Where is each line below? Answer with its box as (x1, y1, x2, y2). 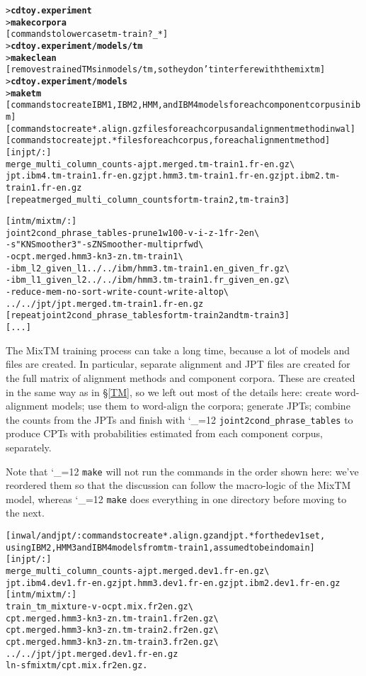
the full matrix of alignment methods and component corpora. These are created (6, 370, 355, 385)
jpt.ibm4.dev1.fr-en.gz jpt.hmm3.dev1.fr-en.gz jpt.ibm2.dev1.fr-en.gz (6, 578, 341, 588)
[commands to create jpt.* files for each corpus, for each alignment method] (6, 135, 331, 146)
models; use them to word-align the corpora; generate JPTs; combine (51, 398, 350, 413)
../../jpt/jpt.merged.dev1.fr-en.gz (6, 648, 178, 659)
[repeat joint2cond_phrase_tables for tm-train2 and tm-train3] (6, 310, 290, 321)
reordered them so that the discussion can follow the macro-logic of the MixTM (6, 478, 351, 492)
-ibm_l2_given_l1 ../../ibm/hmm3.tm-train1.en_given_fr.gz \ (6, 263, 290, 274)
